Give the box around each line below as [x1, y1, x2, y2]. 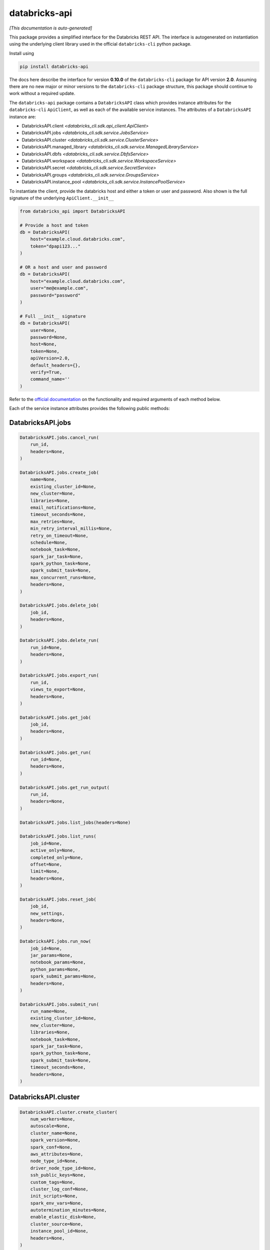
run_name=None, [30, 1008, 67, 1014]
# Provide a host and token [19, 222, 88, 228]
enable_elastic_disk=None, [30, 1214, 97, 1220]
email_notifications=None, [30, 504, 97, 510]
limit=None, [30, 868, 60, 874]
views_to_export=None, [30, 686, 86, 692]
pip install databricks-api [19, 63, 88, 69]
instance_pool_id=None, [30, 1228, 88, 1234]
